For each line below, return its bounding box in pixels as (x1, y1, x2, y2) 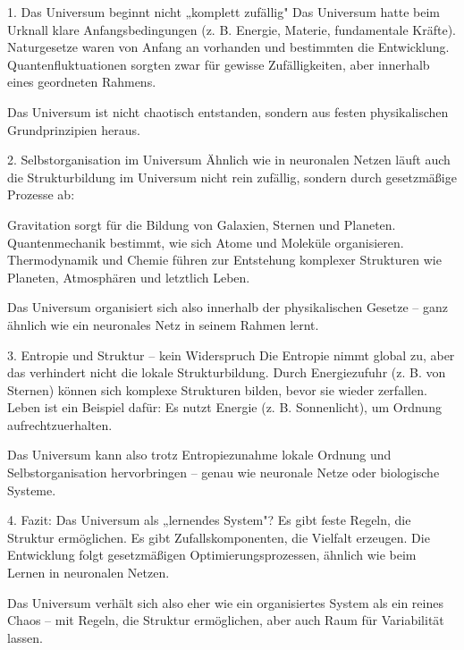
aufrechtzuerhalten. (7, 415, 113, 434)
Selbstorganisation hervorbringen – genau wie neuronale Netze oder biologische (7, 463, 440, 482)
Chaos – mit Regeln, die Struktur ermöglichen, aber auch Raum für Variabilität (7, 611, 444, 629)
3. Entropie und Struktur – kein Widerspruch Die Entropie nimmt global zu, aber (7, 345, 455, 364)
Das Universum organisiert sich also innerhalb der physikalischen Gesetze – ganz (7, 298, 449, 317)
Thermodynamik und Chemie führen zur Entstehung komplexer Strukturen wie (7, 250, 442, 269)
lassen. (7, 628, 43, 646)
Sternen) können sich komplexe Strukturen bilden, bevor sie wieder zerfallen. (7, 380, 427, 399)
